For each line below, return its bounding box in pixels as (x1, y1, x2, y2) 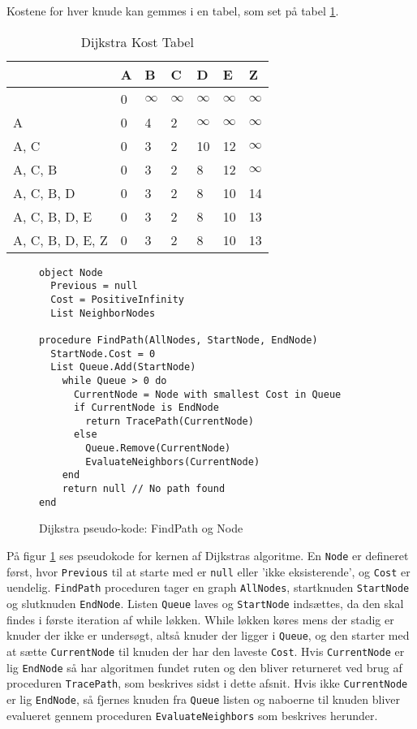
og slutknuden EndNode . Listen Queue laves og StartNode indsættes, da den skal (6, 594, 404, 611)
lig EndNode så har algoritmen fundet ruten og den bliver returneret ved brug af (6, 658, 402, 675)
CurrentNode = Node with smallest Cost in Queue (73, 388, 342, 400)
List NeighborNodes (50, 307, 156, 319)
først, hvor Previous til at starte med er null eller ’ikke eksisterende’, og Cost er (6, 563, 411, 580)
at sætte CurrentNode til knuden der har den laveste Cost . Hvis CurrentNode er (6, 642, 405, 659)
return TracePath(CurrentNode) (85, 415, 254, 427)
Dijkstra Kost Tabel (80, 32, 194, 51)
